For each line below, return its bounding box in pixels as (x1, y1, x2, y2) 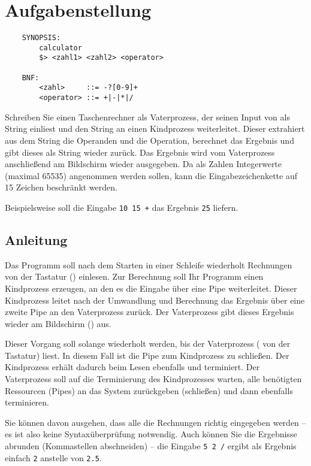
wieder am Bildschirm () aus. (5, 317, 111, 329)
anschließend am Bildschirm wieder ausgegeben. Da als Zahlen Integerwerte (5, 158, 282, 170)
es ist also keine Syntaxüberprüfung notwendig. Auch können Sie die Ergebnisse (5, 428, 297, 440)
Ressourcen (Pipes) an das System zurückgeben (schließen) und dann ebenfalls (5, 384, 293, 397)
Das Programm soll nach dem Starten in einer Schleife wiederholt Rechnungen (5, 258, 292, 271)
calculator (39, 43, 82, 52)
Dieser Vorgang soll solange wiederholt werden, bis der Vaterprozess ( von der (5, 337, 291, 350)
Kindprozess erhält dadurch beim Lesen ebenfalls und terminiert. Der (5, 361, 260, 373)
